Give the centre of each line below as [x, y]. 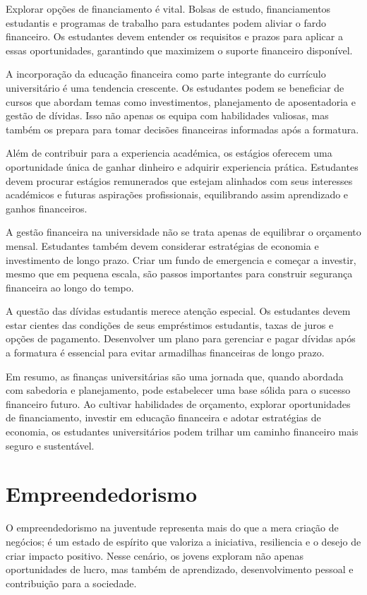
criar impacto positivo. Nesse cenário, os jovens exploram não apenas [155, 555]
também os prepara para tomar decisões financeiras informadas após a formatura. [182, 129]
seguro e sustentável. [50, 445]
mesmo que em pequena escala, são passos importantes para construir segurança [179, 274]
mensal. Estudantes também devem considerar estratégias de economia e [162, 245]
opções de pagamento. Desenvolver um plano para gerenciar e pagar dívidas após [181, 338]
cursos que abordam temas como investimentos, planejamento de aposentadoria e [181, 101]
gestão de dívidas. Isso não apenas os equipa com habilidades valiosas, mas [167, 115]
